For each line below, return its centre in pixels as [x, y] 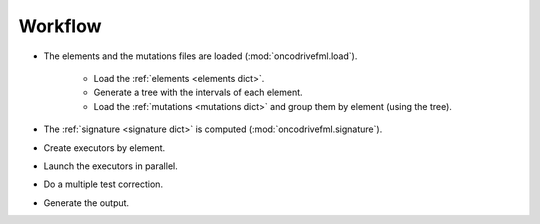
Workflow [60, 26]
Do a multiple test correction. [103, 184]
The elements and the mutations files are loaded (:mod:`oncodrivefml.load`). [200, 56]
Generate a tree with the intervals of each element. [198, 92]
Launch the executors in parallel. [111, 166]
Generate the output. [86, 202]
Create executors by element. [104, 147]
